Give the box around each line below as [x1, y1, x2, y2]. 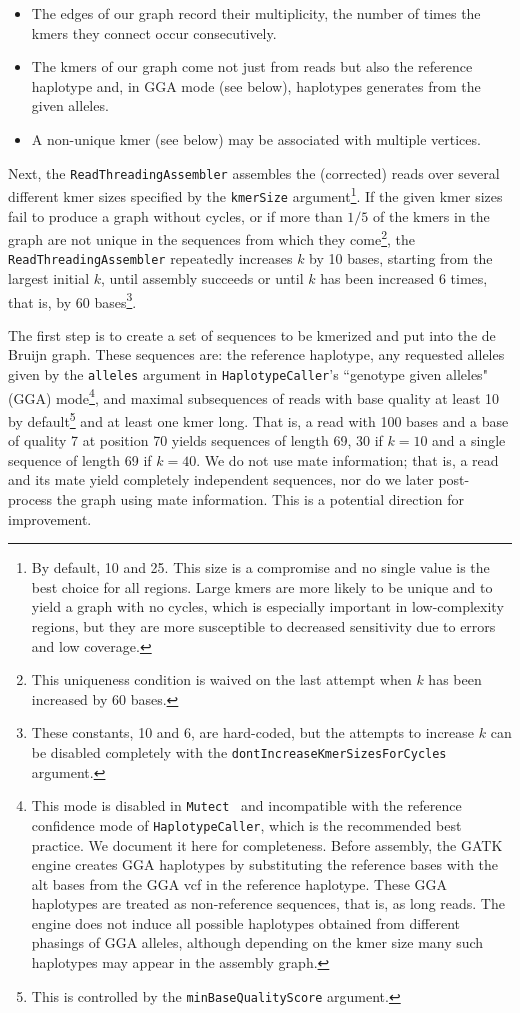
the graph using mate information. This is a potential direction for [56, 489, 464, 509]
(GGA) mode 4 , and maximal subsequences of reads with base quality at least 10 [8, 384, 500, 408]
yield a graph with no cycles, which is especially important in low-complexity [31, 596, 504, 617]
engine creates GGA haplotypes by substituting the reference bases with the [31, 854, 499, 875]
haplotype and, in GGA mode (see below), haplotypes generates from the [31, 75, 481, 96]
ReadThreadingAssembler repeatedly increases [8, 248, 293, 269]
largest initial [8, 268, 90, 289]
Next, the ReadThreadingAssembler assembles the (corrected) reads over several [8, 162, 500, 183]
